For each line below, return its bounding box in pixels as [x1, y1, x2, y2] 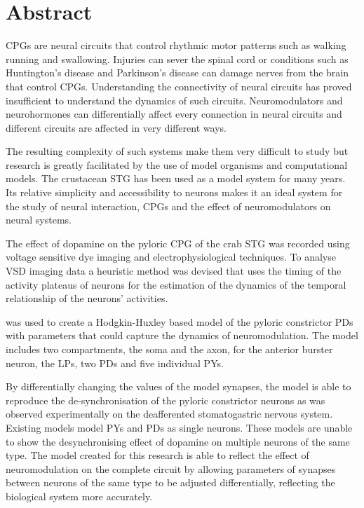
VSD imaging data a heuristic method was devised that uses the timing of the [6, 263, 342, 278]
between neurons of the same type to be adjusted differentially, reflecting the [6, 475, 335, 490]
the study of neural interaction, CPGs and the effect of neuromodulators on [6, 198, 331, 213]
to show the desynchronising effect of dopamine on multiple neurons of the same [6, 434, 350, 448]
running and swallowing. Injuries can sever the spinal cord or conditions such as [6, 51, 349, 66]
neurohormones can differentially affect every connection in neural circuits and [6, 107, 342, 121]
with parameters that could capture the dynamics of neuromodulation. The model [6, 328, 358, 343]
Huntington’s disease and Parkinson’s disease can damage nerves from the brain [6, 65, 349, 80]
